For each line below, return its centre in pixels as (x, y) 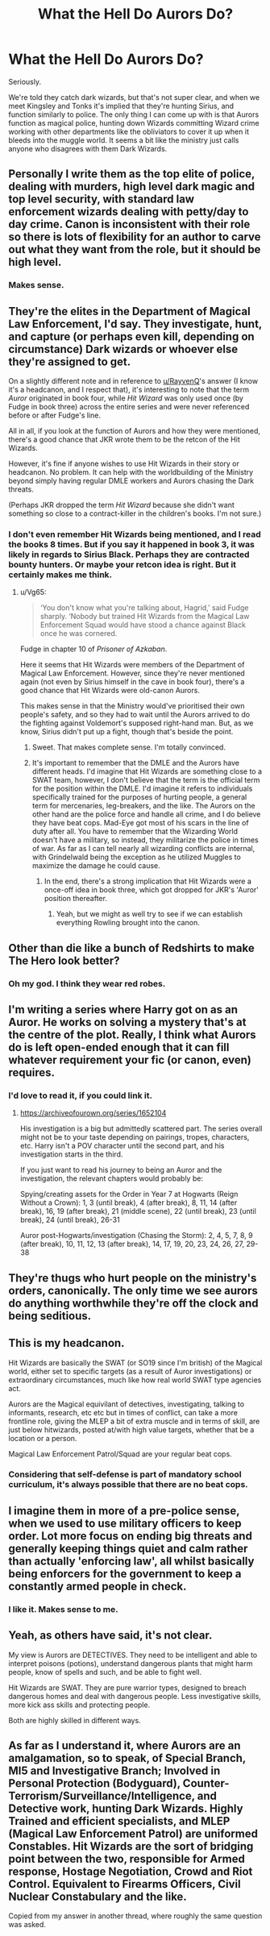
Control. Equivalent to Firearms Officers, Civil (125, 1884)
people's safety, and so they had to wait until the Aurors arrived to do (135, 715)
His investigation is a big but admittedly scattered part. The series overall (141, 1128)
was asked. (27, 1925)
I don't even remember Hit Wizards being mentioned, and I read (135, 534)
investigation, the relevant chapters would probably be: (112, 1178)
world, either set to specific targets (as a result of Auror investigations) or (130, 1371)
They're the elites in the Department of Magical (130, 311)
